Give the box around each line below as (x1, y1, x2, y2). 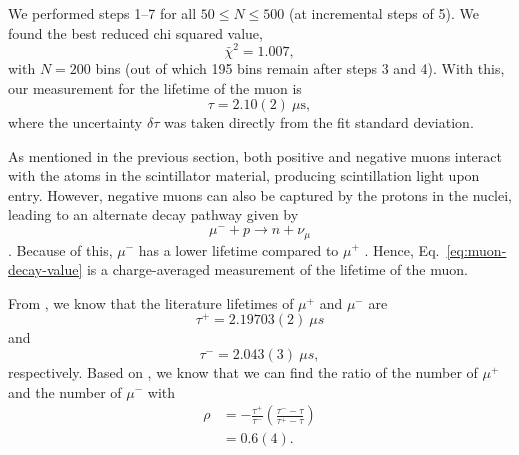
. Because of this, (8, 239, 113, 260)
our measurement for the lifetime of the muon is (8, 77, 302, 98)
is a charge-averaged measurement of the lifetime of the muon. (86, 259, 468, 280)
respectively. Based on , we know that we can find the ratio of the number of (8, 361, 478, 382)
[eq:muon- (446, 239, 507, 260)
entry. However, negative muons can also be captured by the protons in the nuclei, (8, 184, 512, 205)
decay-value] (8, 259, 83, 280)
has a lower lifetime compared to (138, 239, 339, 260)
